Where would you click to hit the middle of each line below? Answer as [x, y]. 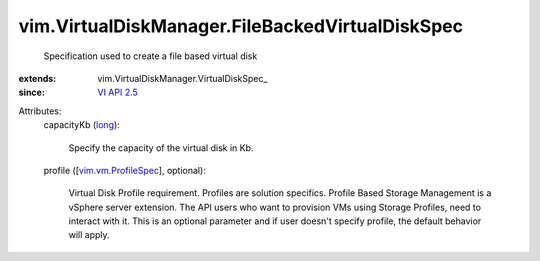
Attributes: [40, 111]
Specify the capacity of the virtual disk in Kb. [161, 147]
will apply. [89, 235]
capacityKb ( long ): [81, 125]
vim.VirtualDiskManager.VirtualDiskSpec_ [182, 78]
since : [31, 92]
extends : [37, 78]
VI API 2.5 [118, 92]
